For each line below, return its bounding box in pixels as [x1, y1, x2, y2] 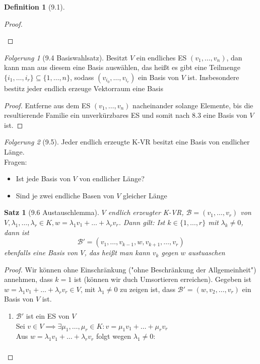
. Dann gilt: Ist [118, 216, 165, 227]
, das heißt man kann [84, 247, 150, 258]
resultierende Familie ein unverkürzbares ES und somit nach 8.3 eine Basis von [4, 110, 247, 120]
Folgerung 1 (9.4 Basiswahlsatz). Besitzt [4, 52, 128, 62]
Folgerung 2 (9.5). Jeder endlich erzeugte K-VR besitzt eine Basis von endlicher [4, 136, 250, 147]
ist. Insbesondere [187, 71, 239, 82]
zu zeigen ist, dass [120, 283, 175, 294]
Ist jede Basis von [16, 173, 71, 184]
